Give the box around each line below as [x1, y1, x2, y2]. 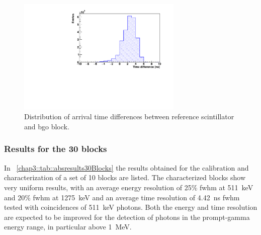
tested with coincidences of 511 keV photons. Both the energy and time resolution [4, 202, 257, 212]
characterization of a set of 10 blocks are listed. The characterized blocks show [4, 172, 246, 183]
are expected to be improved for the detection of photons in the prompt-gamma [4, 211, 250, 222]
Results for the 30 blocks [4, 142, 107, 155]
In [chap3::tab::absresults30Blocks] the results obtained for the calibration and [4, 162, 249, 173]
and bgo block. [24, 121, 69, 131]
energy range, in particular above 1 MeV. [4, 221, 132, 232]
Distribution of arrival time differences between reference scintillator [24, 111, 234, 122]
